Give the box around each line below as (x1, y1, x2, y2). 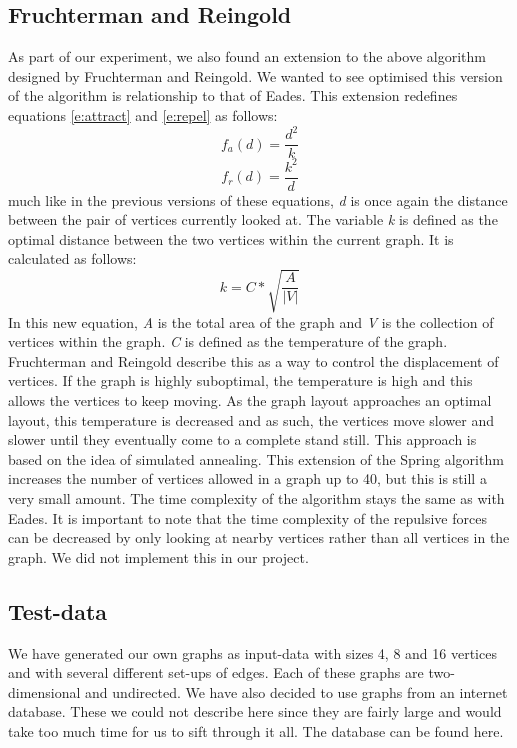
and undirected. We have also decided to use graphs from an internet (85, 681, 508, 702)
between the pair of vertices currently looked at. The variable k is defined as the (8, 209, 498, 230)
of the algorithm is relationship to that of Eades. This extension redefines (8, 85, 458, 106)
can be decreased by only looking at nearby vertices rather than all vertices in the (8, 527, 510, 548)
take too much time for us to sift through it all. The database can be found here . (8, 720, 504, 741)
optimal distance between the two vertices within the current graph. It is (8, 228, 454, 249)
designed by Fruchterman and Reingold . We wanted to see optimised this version (8, 65, 503, 86)
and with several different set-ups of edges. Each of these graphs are (8, 662, 424, 683)
